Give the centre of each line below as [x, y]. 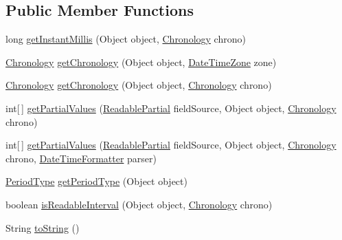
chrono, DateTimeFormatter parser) [81, 158]
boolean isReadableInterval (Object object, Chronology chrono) [139, 204]
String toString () [43, 227]
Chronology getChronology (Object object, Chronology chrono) [139, 85]
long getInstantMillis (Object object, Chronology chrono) [126, 39]
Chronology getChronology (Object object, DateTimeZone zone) [141, 62]
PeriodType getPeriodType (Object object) [96, 181]
